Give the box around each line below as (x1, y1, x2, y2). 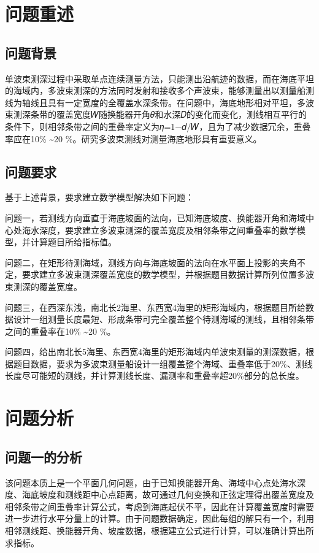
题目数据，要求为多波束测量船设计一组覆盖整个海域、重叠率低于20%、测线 (13, 357, 313, 370)
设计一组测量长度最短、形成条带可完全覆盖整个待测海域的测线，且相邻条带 (13, 313, 314, 326)
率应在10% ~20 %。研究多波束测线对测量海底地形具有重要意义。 (5, 132, 262, 145)
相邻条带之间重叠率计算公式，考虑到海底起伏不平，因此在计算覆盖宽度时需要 (5, 500, 314, 513)
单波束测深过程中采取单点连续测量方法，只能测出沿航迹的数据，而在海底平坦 (5, 72, 314, 85)
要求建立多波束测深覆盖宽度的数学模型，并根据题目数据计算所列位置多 (21, 268, 306, 281)
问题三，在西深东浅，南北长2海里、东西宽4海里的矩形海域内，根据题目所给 (5, 300, 306, 313)
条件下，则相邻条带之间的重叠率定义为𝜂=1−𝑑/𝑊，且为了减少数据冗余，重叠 (5, 120, 311, 132)
